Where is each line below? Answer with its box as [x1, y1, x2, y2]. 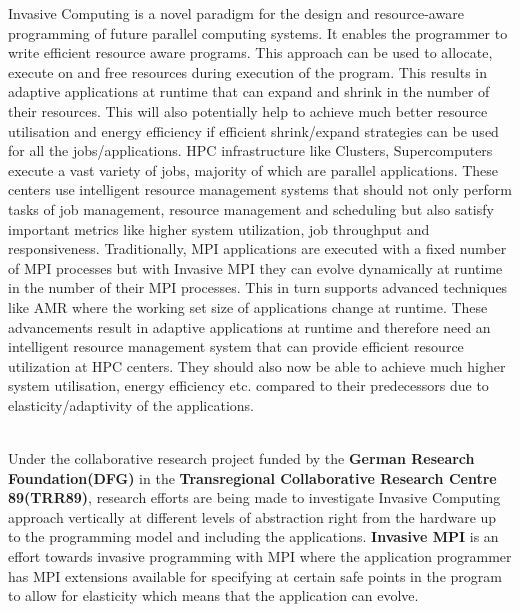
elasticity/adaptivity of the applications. [8, 394, 254, 415]
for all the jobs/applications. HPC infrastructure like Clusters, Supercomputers [8, 140, 493, 161]
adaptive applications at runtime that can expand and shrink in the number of [8, 81, 490, 102]
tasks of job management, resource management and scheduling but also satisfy [8, 198, 494, 219]
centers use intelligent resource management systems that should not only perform [8, 179, 512, 200]
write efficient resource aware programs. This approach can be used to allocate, [8, 42, 493, 63]
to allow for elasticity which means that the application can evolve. [8, 585, 419, 606]
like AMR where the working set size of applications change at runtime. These [8, 296, 488, 317]
